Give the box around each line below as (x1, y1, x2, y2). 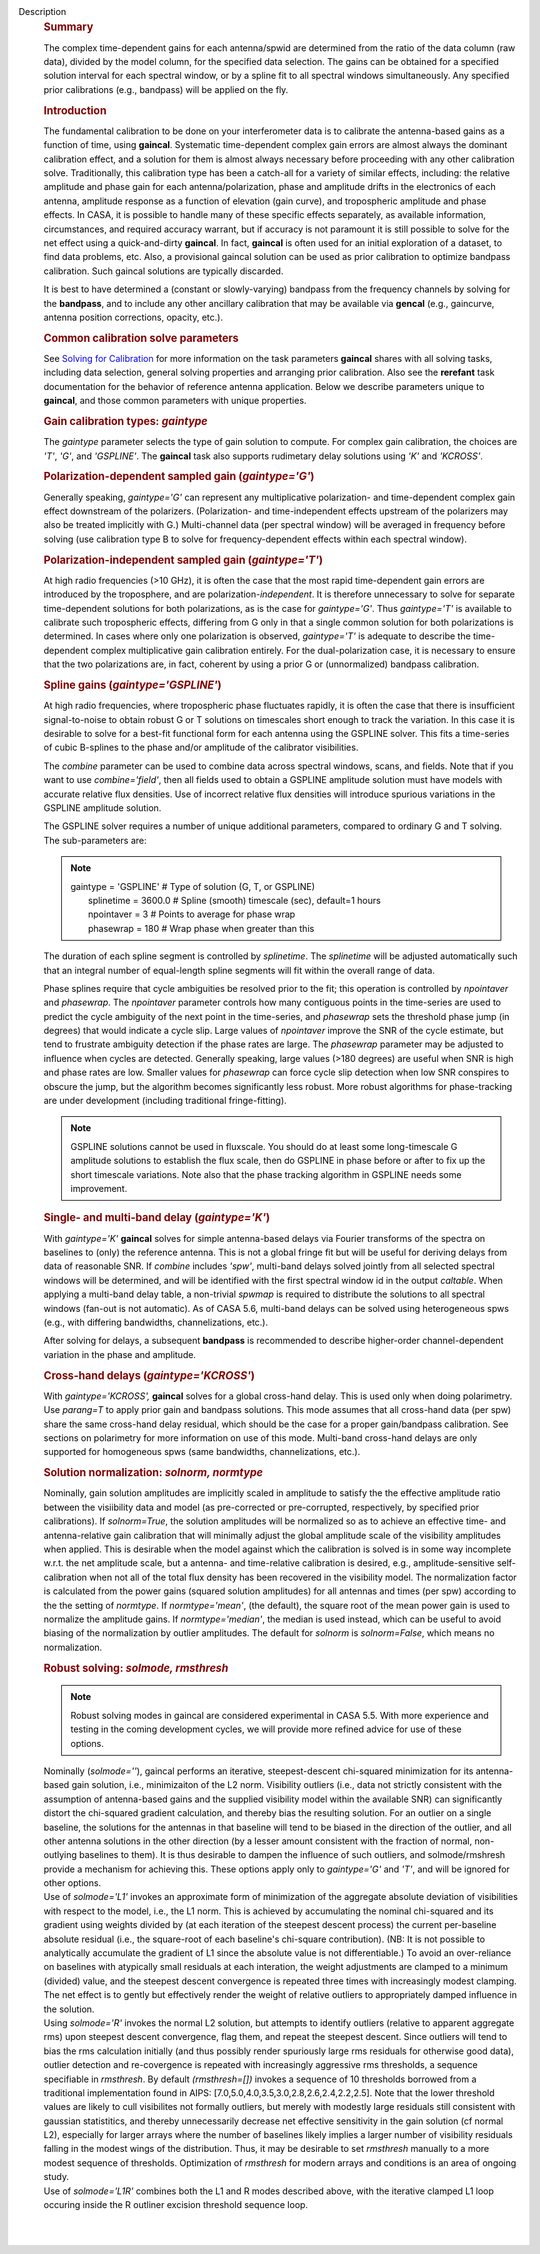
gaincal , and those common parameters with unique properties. (43, 395, 307, 407)
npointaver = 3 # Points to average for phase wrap (88, 908, 296, 920)
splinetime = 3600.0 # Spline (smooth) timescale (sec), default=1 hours (88, 894, 382, 906)
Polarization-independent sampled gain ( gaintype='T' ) (43, 553, 324, 567)
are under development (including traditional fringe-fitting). (43, 1095, 287, 1107)
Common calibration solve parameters (43, 331, 239, 345)
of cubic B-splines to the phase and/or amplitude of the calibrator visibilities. (43, 741, 359, 754)
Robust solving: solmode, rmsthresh (43, 1661, 229, 1675)
